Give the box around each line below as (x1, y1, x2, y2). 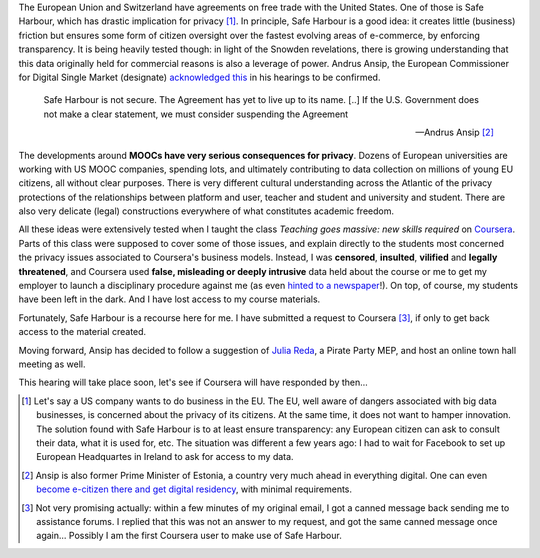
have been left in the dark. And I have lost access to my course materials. (18, 293, 321, 305)
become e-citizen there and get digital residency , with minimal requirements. (36, 483, 353, 495)
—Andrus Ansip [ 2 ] (415, 126, 494, 139)
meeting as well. (18, 358, 86, 370)
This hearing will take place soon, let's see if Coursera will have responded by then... (18, 376, 369, 389)
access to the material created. (18, 326, 147, 338)
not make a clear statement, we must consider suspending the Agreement (43, 108, 349, 120)
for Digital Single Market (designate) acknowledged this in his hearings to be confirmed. (18, 71, 381, 83)
